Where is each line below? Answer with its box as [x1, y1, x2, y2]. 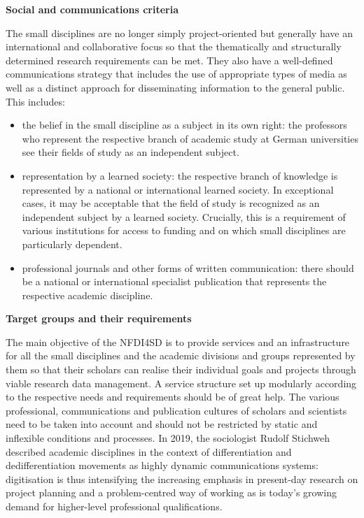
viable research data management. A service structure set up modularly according [6, 375, 357, 390]
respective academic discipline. [22, 287, 153, 302]
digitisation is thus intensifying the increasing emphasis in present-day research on [6, 471, 358, 486]
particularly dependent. [22, 236, 122, 251]
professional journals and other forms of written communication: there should [22, 260, 354, 275]
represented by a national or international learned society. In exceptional [22, 182, 334, 196]
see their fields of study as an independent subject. [22, 145, 239, 159]
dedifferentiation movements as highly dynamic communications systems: [6, 458, 318, 473]
